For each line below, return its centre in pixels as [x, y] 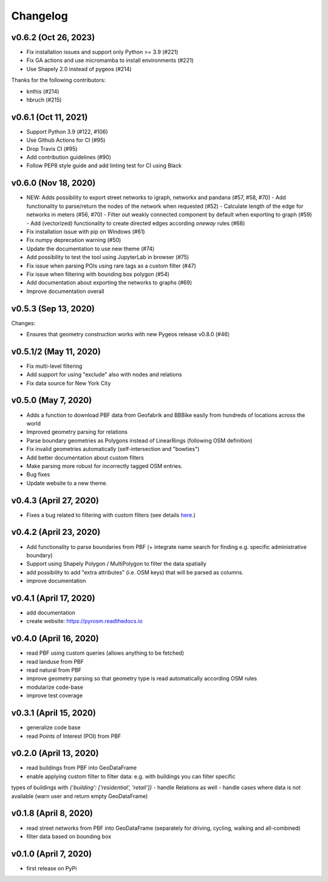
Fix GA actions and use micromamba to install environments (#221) [110, 60]
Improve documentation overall [65, 291]
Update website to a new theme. [67, 483]
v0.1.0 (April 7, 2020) [52, 854]
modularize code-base [55, 687]
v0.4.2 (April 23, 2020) [56, 532]
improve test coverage [55, 695]
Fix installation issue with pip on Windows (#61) [86, 232]
